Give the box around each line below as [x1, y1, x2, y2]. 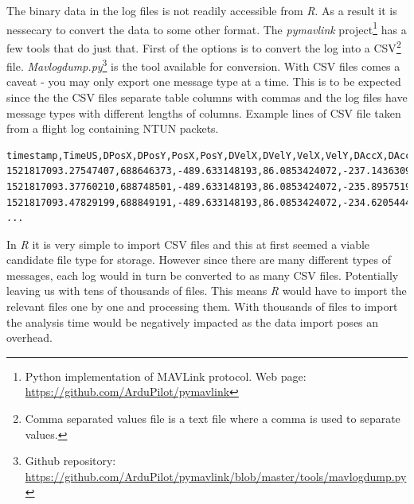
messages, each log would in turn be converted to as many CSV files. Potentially [6, 266, 399, 283]
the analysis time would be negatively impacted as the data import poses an [6, 313, 379, 330]
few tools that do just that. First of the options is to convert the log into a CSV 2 [6, 37, 401, 56]
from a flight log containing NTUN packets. [6, 120, 219, 137]
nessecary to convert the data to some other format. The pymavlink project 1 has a [6, 18, 407, 37]
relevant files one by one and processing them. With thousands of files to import [6, 298, 398, 315]
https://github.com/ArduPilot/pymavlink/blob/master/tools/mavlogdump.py [25, 467, 407, 484]
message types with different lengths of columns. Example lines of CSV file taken [6, 104, 401, 121]
